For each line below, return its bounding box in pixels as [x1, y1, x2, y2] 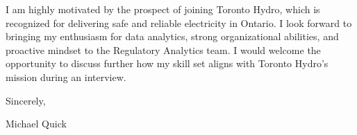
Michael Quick [6, 116, 67, 131]
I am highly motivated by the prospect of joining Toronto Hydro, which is [6, 2, 320, 16]
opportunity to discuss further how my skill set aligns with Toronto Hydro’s [6, 56, 329, 71]
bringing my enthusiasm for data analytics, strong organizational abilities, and [6, 29, 339, 44]
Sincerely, [6, 93, 46, 107]
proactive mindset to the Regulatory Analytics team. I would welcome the [6, 42, 321, 57]
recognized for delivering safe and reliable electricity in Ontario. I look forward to [6, 15, 352, 30]
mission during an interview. [6, 69, 126, 84]
